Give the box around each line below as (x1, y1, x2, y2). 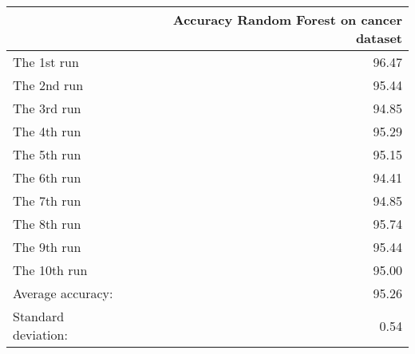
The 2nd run (13, 76, 84, 94)
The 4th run (13, 122, 81, 140)
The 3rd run (13, 99, 81, 117)
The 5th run (13, 145, 81, 163)
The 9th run (13, 238, 81, 256)
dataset (355, 29, 402, 47)
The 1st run (13, 53, 79, 71)
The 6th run (13, 168, 81, 187)
